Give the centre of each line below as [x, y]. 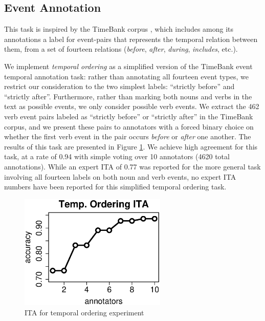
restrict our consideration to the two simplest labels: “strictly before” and [119, 86]
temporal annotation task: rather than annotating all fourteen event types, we [126, 76]
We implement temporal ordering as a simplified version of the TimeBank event [128, 66]
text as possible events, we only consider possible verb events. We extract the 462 [132, 106]
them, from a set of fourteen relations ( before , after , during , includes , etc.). [121, 49]
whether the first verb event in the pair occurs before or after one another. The [128, 136]
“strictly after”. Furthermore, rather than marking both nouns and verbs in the [128, 96]
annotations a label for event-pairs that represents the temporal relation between [131, 39]
